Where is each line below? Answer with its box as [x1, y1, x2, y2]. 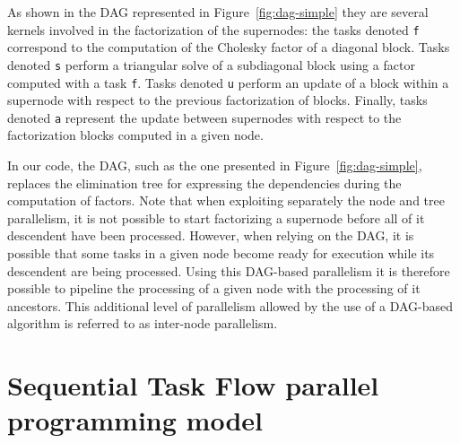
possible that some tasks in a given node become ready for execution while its [7, 243, 435, 262]
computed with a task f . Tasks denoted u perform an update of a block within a [7, 73, 449, 91]
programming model [7, 402, 263, 439]
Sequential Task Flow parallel [7, 367, 379, 404]
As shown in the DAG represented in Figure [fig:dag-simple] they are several [7, 3, 429, 21]
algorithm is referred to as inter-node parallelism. [7, 314, 278, 333]
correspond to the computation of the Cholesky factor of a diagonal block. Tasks [7, 38, 450, 56]
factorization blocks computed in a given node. [7, 126, 264, 144]
